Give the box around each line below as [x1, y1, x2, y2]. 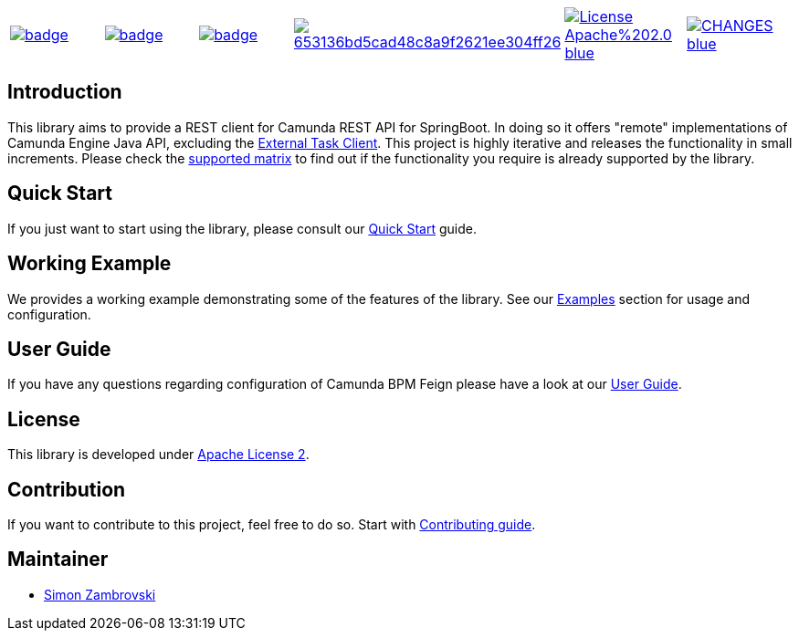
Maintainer [7, 548, 109, 571]
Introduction [7, 80, 122, 104]
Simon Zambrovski [44, 586, 156, 602]
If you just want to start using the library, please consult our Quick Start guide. [7, 220, 477, 236]
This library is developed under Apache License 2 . [7, 446, 310, 463]
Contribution [7, 477, 126, 501]
